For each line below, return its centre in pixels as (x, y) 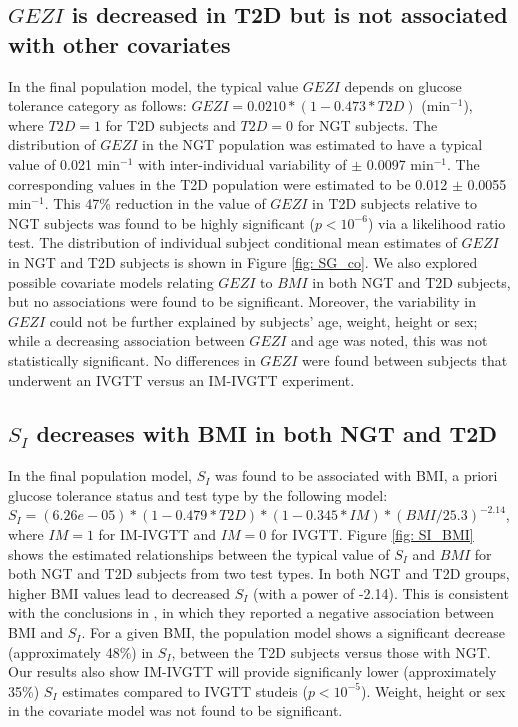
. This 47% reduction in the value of (155, 203)
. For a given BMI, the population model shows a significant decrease (293, 632)
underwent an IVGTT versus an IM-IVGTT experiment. (181, 379)
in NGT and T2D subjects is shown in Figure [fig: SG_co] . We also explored (243, 261)
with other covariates (119, 43)
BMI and (36, 632)
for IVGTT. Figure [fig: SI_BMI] (372, 534)
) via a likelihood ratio (436, 222)
